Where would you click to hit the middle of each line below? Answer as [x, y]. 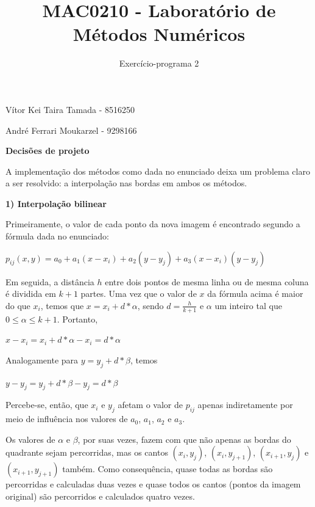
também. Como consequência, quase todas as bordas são [168, 469]
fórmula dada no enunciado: [58, 236]
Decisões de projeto [48, 151]
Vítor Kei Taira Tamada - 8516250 [70, 109]
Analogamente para [42, 359]
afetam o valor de [150, 405]
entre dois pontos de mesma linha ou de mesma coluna [207, 281]
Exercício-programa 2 [159, 63]
